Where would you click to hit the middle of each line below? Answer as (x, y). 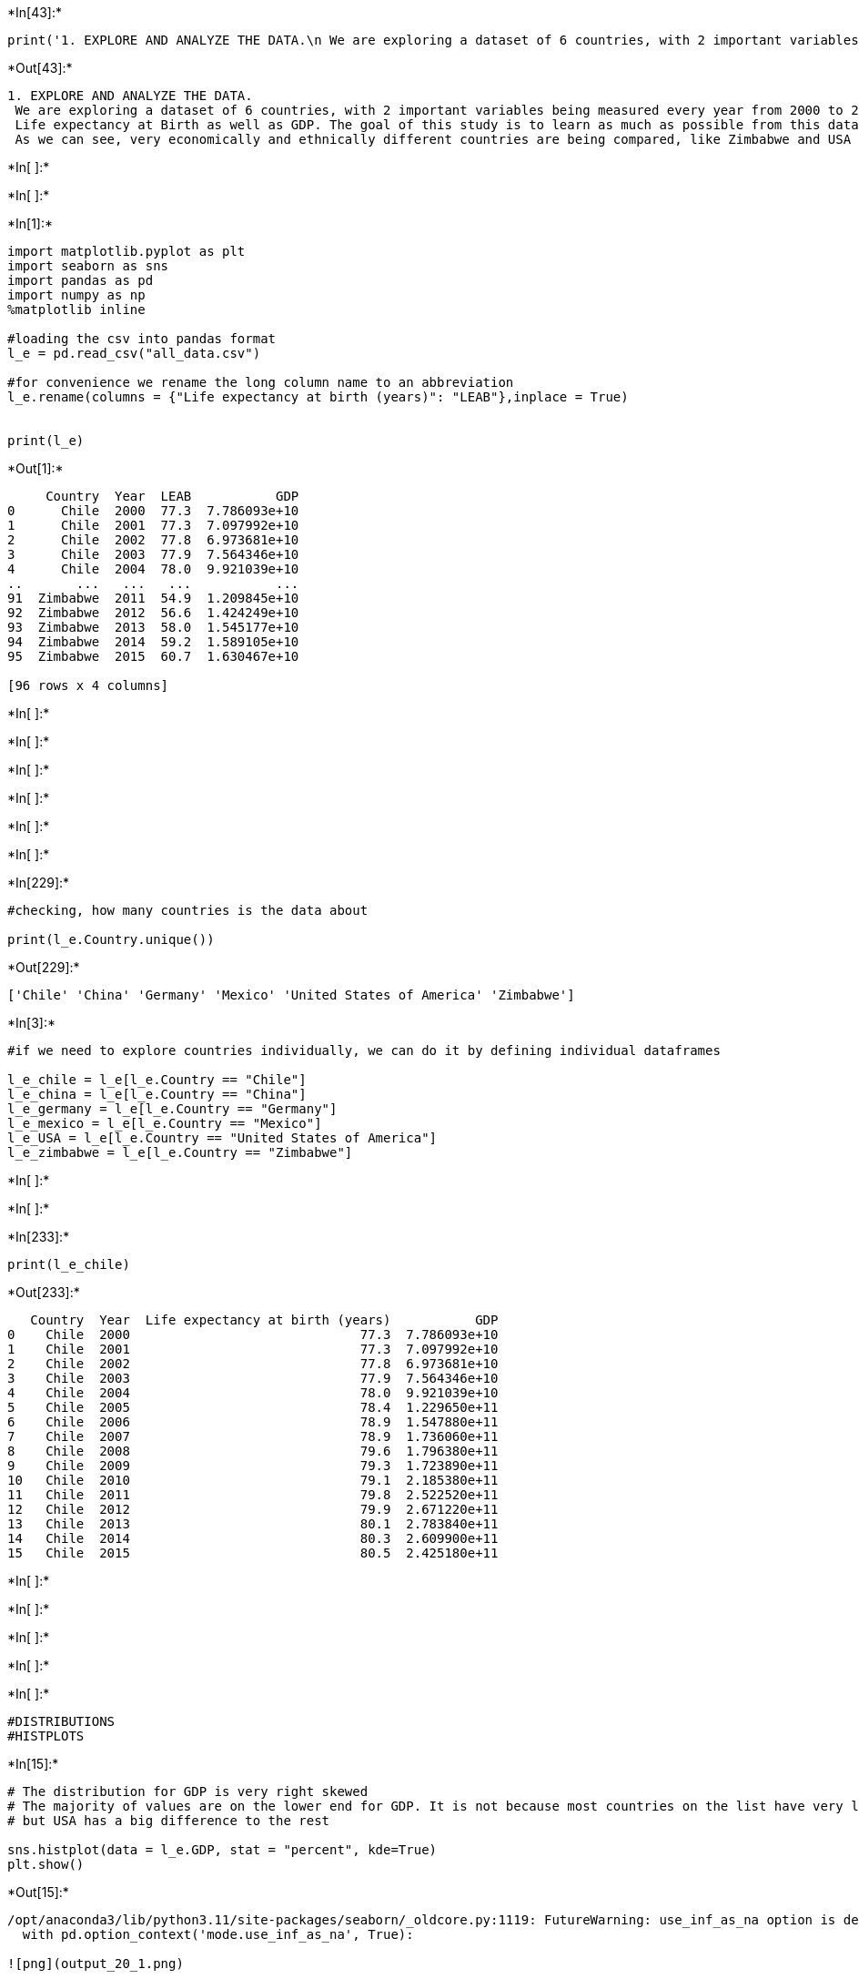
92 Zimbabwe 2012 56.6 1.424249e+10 (153, 613)
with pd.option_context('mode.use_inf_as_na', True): (218, 1934)
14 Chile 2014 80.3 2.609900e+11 (253, 1538)
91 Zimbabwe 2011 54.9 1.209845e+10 (153, 598)
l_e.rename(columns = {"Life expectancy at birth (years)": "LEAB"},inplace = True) (318, 397)
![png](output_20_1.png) (96, 1964)
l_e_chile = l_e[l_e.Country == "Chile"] (157, 1080)
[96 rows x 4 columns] (88, 685)
